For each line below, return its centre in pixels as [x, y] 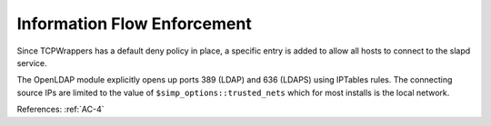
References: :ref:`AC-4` [60, 110]
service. [32, 63]
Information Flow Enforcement [134, 24]
